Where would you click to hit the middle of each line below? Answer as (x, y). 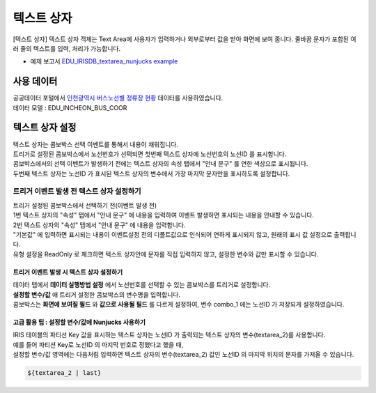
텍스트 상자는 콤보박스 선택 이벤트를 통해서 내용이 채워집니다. (96, 144)
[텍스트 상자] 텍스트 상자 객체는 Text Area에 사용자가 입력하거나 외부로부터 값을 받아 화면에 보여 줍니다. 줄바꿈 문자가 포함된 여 (185, 39)
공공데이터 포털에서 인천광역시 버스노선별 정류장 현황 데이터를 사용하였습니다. (118, 98)
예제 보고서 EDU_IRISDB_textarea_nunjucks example (104, 61)
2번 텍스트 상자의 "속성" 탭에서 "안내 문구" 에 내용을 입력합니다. (99, 225)
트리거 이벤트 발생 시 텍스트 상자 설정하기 (68, 272)
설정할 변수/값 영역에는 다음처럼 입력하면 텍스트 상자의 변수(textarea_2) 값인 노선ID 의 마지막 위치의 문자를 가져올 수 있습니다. (183, 355)
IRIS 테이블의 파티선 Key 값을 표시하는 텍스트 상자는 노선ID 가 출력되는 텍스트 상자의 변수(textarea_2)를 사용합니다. (169, 335)
